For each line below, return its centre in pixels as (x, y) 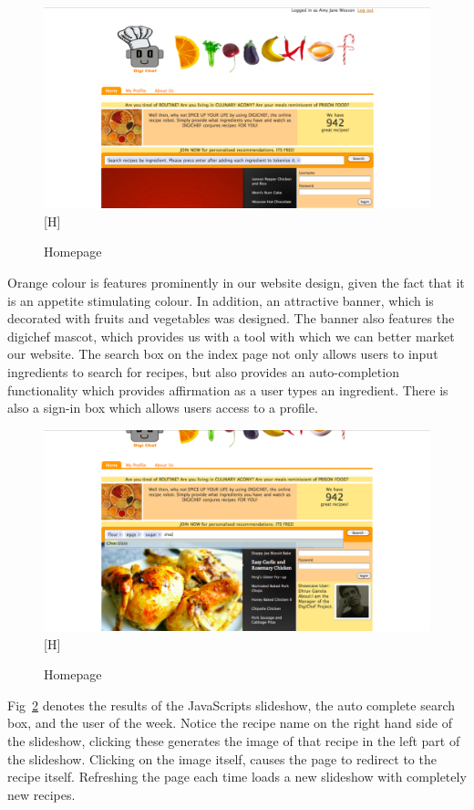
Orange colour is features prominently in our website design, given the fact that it (236, 283)
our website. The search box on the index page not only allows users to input (223, 354)
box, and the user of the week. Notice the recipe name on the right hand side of (230, 723)
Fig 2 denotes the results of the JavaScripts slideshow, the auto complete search (232, 705)
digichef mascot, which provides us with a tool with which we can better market (231, 336)
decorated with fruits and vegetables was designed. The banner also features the (231, 318)
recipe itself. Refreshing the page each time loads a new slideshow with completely (237, 777)
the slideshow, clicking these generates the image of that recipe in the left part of (234, 741)
